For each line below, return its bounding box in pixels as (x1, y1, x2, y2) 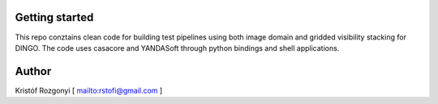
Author (15, 64, 52, 78)
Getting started (15, 10, 94, 24)
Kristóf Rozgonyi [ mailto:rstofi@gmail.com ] (15, 85, 163, 95)
